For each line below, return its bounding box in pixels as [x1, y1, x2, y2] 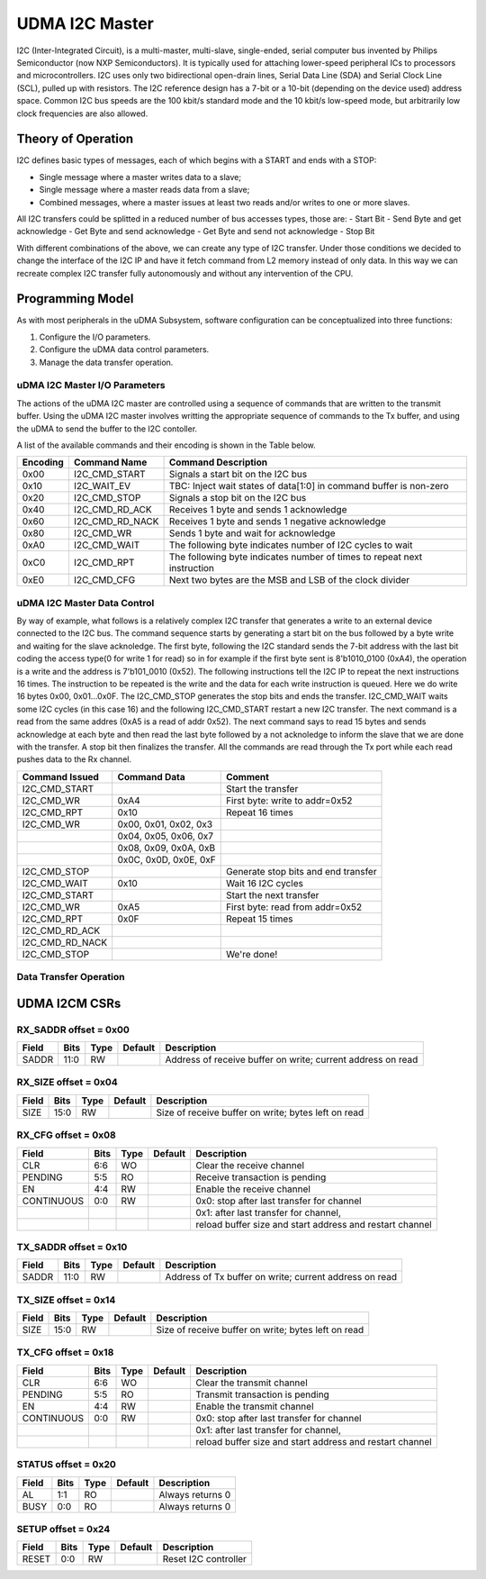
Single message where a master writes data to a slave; [39, 171, 242, 182]
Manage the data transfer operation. [39, 357, 174, 368]
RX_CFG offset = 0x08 [16, 1129, 116, 1141]
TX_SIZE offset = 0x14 [16, 1293, 116, 1306]
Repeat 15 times [225, 912, 293, 925]
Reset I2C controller [162, 1553, 247, 1565]
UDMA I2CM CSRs [16, 995, 121, 1011]
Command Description [168, 456, 268, 468]
